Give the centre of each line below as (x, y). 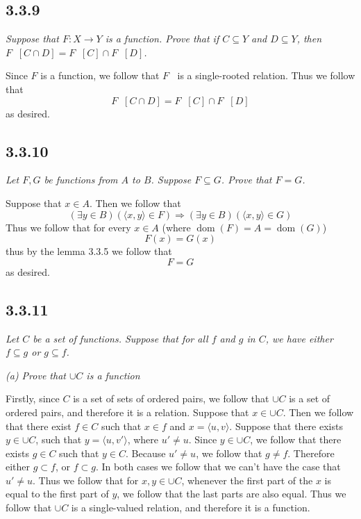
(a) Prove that (36, 375)
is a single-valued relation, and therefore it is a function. (191, 508)
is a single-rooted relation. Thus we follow (266, 75)
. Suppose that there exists (286, 426)
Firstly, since (33, 398)
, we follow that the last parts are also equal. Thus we (232, 494)
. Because (146, 453)
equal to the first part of (57, 494)
